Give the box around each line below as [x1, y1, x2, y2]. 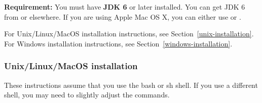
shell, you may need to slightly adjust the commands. [4, 89, 170, 100]
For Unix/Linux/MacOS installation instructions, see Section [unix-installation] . [4, 28, 254, 39]
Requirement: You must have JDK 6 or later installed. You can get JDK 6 [4, 2, 245, 12]
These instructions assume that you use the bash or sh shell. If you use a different [4, 79, 258, 90]
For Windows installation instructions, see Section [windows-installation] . [4, 38, 233, 48]
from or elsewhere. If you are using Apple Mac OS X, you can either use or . [4, 11, 241, 22]
